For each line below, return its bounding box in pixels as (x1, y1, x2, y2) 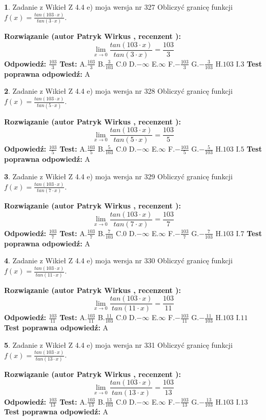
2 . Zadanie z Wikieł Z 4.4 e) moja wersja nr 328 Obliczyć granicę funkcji (4, 86, 233, 96)
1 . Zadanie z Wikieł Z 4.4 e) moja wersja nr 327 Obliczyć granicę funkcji (4, 2, 233, 12)
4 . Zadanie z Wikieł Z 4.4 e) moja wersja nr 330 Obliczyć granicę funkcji (4, 255, 233, 266)
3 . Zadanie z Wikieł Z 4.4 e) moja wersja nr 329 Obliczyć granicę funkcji (4, 171, 233, 182)
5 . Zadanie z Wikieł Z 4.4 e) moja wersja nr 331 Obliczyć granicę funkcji (4, 339, 233, 350)
